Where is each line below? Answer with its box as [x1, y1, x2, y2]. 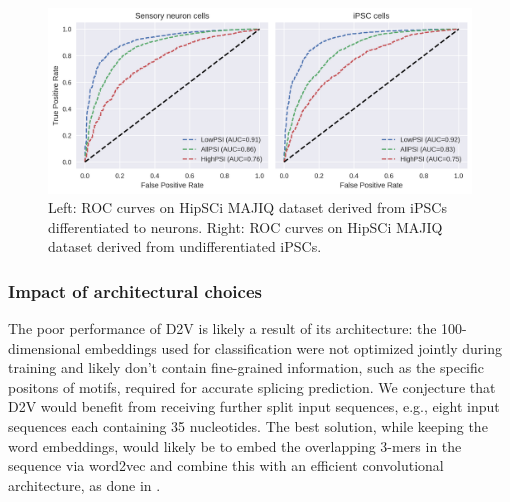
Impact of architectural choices [8, 278, 262, 303]
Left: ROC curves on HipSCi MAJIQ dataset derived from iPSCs [48, 197, 447, 218]
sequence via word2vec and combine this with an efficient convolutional [8, 455, 444, 476]
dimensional [8, 337, 81, 358]
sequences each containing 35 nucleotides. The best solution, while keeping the [8, 416, 488, 437]
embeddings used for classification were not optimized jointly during [85, 337, 503, 358]
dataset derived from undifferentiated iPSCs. [48, 236, 322, 257]
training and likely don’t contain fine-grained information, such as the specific [8, 357, 485, 378]
